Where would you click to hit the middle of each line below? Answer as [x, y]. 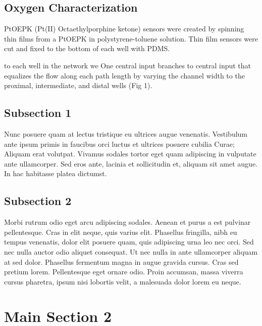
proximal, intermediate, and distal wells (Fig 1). [78, 85]
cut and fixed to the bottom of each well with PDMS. [87, 48]
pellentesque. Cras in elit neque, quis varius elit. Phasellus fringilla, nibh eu [121, 232]
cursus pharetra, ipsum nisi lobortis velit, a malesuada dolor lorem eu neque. [123, 281]
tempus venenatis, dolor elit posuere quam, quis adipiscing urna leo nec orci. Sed [129, 242]
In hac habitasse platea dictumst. [56, 173]
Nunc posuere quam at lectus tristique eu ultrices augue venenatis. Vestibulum [126, 133]
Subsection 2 [38, 201]
